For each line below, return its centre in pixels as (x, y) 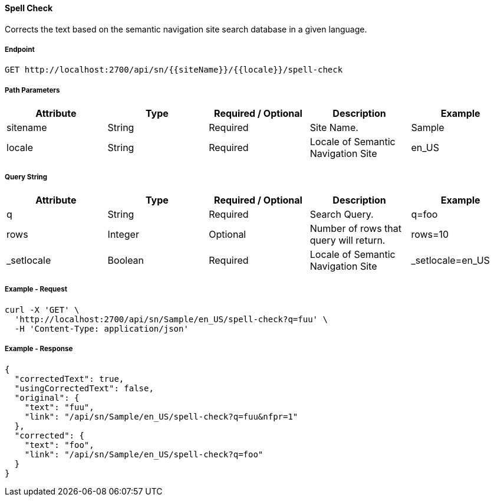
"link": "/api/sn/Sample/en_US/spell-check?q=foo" (144, 454)
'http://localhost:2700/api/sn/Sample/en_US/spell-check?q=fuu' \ (171, 319)
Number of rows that (355, 228)
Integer (123, 234)
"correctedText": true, (69, 379)
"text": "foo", (59, 445)
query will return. (348, 240)
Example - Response (39, 349)
